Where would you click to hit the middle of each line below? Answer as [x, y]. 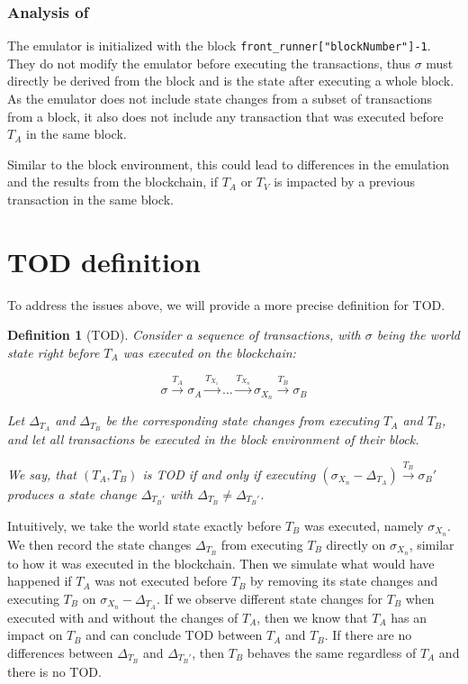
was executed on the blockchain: [209, 352]
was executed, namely [364, 525]
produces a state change [72, 493]
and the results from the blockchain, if [112, 182]
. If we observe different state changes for [270, 598]
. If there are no [368, 635]
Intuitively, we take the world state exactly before [144, 525]
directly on [356, 544]
